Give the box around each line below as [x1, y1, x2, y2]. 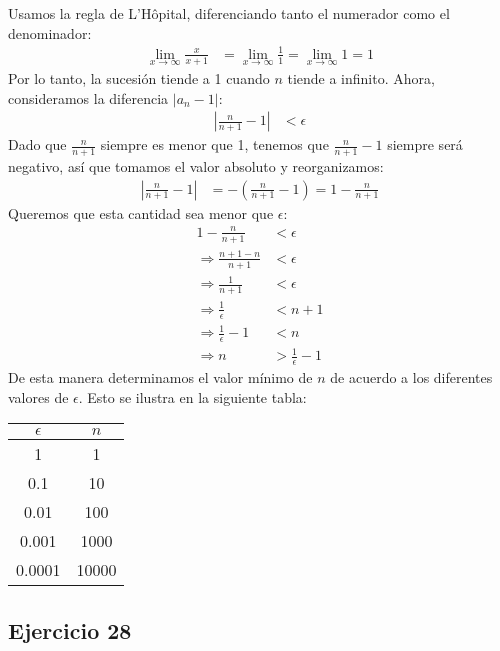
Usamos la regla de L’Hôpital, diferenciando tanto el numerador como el [8, 3, 450, 23]
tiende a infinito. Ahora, [287, 67, 435, 88]
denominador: [8, 22, 92, 43]
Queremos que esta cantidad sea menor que [8, 202, 274, 223]
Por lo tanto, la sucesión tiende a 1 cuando [8, 67, 270, 88]
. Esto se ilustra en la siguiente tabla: [78, 386, 307, 407]
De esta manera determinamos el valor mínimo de [8, 367, 313, 388]
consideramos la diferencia [8, 87, 169, 108]
